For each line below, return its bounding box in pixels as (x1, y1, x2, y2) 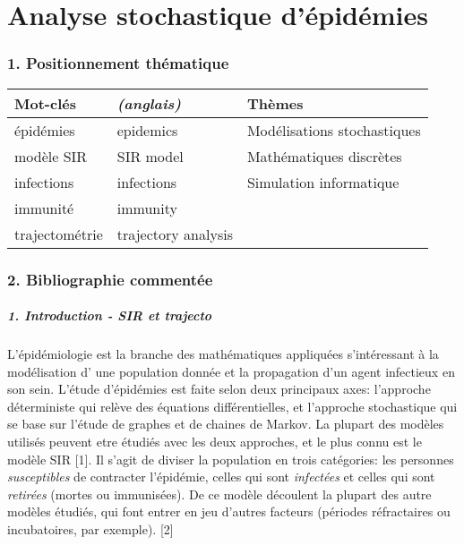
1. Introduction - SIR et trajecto (7, 306, 212, 325)
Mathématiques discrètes (246, 145, 402, 166)
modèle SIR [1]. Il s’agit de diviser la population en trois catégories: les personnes (7, 449, 454, 468)
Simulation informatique (246, 171, 400, 192)
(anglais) (116, 92, 181, 114)
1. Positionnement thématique (7, 52, 229, 74)
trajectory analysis (116, 223, 233, 244)
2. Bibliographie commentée (7, 268, 213, 290)
